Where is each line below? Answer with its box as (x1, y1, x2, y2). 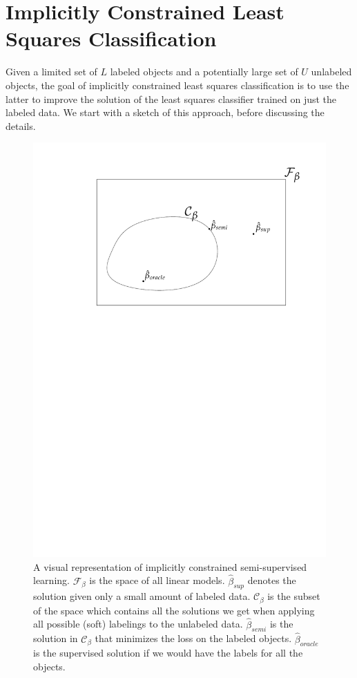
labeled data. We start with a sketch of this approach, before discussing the (6, 105, 325, 120)
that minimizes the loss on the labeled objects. (95, 631, 292, 646)
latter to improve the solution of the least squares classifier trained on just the (6, 91, 337, 106)
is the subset (267, 589, 320, 603)
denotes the (247, 573, 296, 587)
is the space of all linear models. (89, 573, 225, 587)
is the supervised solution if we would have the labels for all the (33, 646, 303, 660)
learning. (33, 573, 70, 587)
